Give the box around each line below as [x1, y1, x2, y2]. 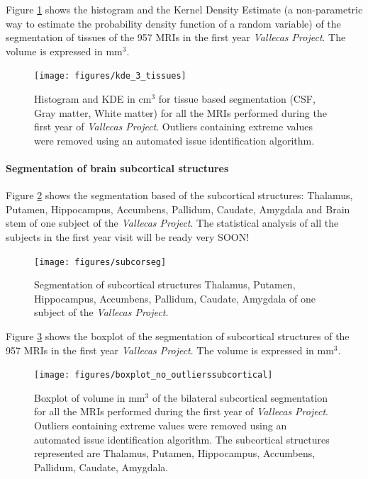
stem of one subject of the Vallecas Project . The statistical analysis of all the [6, 215, 339, 230]
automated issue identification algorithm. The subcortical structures [34, 432, 330, 446]
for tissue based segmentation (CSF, [158, 91, 316, 106]
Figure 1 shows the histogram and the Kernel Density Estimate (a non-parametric [6, 2, 363, 16]
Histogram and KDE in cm [34, 91, 152, 106]
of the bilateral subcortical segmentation [152, 390, 328, 405]
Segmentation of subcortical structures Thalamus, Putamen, [34, 277, 296, 292]
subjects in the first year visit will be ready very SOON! [6, 229, 250, 244]
